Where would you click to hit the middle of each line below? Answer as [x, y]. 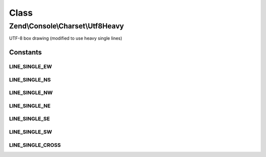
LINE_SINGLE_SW [31, 131]
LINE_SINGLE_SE [30, 119]
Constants [25, 52]
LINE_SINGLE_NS [30, 79]
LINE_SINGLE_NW [31, 93]
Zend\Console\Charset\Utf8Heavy [66, 26]
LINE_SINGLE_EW [31, 67]
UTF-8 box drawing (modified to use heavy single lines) [66, 38]
